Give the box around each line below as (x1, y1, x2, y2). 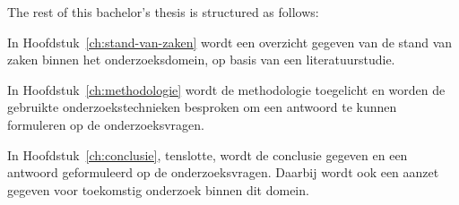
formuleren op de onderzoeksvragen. (7, 115, 204, 133)
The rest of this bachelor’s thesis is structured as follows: (7, 3, 319, 21)
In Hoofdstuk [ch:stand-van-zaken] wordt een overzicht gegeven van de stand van (7, 32, 453, 51)
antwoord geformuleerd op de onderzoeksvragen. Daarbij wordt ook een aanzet (7, 163, 439, 182)
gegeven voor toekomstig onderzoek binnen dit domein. (7, 180, 309, 199)
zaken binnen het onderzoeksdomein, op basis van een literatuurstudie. (7, 50, 395, 69)
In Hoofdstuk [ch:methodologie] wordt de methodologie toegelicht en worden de (7, 80, 446, 98)
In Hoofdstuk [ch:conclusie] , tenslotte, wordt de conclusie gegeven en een (7, 145, 408, 164)
